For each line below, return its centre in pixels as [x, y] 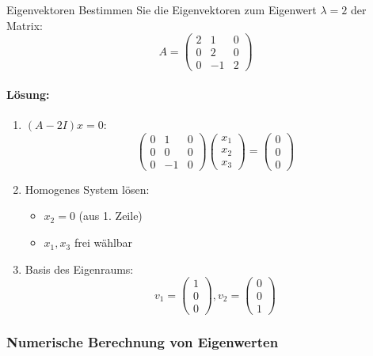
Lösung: [28, 94]
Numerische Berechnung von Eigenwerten [143, 342]
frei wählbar [103, 242]
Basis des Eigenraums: [79, 269]
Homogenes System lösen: [87, 189]
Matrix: [25, 25]
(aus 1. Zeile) [110, 216]
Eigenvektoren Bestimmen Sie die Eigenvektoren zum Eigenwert [162, 9]
